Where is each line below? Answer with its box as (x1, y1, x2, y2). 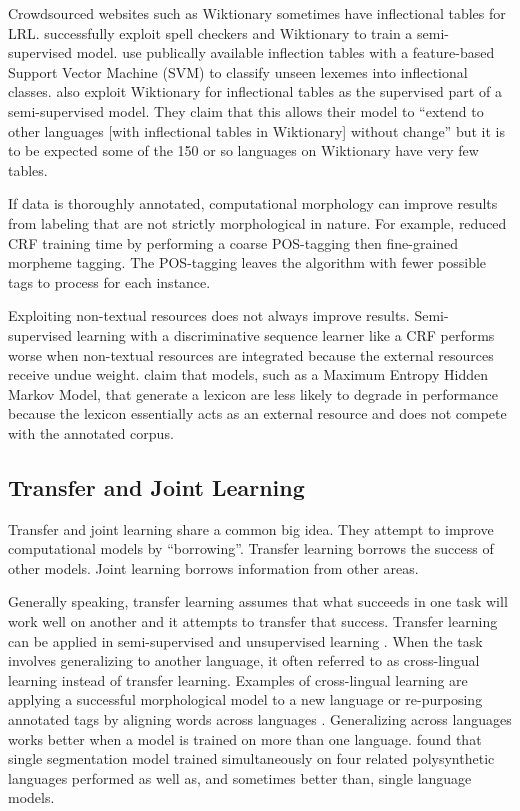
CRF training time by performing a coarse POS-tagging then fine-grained (8, 232, 459, 253)
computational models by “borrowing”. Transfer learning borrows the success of (8, 538, 494, 559)
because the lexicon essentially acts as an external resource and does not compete (8, 403, 507, 424)
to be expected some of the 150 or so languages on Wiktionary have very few (8, 140, 479, 161)
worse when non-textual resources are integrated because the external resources (8, 344, 494, 365)
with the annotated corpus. (8, 422, 174, 443)
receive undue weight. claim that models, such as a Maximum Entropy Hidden (8, 364, 488, 385)
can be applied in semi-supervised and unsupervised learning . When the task (8, 630, 483, 651)
